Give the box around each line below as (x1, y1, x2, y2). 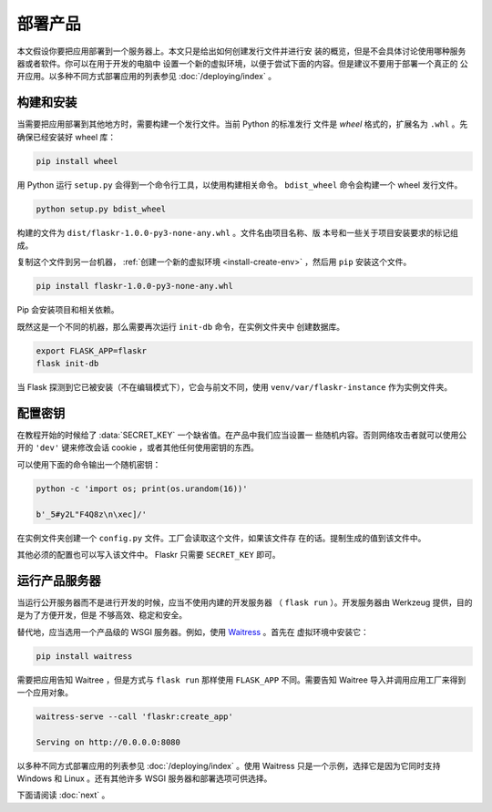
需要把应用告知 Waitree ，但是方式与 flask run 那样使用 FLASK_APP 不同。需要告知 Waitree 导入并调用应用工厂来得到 (16, 674, 466, 685)
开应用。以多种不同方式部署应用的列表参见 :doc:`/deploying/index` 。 (16, 71, 277, 82)
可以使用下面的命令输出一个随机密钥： (16, 458, 161, 469)
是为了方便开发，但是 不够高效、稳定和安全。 (16, 610, 187, 621)
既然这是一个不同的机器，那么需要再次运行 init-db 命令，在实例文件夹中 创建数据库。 (16, 321, 345, 332)
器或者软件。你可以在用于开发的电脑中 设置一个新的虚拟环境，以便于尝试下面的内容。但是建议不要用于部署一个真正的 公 (16, 57, 468, 68)
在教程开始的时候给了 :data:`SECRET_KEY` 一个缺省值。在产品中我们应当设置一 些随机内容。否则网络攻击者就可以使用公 (16, 429, 467, 440)
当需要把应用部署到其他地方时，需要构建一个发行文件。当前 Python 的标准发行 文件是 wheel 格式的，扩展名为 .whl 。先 (16, 118, 468, 129)
